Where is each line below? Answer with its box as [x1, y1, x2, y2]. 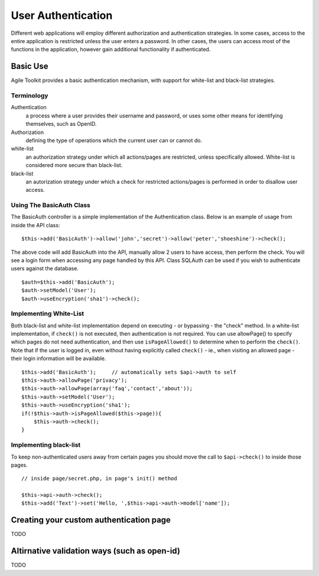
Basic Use [11, 61, 48, 71]
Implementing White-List [11, 310, 84, 318]
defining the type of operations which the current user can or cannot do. [25, 136, 203, 144]
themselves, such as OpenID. [25, 120, 97, 127]
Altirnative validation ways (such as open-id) [11, 546, 180, 556]
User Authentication [11, 9, 113, 22]
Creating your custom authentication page [11, 515, 171, 525]
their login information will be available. [11, 355, 106, 362]
